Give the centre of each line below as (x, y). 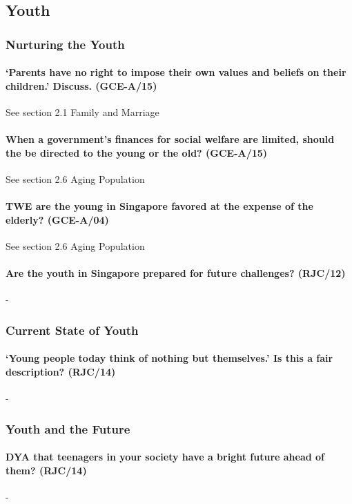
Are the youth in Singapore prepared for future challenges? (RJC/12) (176, 273)
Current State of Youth (72, 330)
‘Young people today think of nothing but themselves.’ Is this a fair (169, 358)
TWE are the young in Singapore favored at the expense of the (159, 206)
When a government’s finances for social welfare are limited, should (170, 139)
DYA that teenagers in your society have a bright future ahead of (165, 457)
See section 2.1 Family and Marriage (82, 112)
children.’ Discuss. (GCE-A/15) (81, 85)
